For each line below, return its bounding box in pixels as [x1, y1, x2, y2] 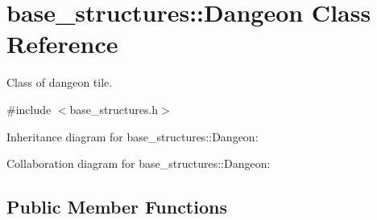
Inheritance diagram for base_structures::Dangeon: [6, 128, 259, 145]
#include [6, 100, 52, 117]
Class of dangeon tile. [6, 74, 113, 91]
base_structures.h [69, 100, 159, 117]
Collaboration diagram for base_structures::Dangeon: [6, 155, 271, 172]
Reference [6, 27, 118, 60]
